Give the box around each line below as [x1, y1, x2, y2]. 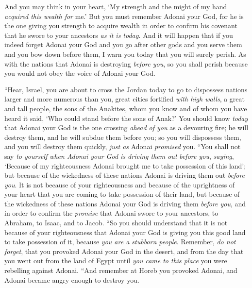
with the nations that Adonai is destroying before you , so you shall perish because [4, 58, 248, 68]
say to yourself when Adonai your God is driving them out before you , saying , [4, 151, 234, 161]
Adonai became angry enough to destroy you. [4, 274, 139, 285]
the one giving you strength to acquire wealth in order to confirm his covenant [4, 20, 237, 31]
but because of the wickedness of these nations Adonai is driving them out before [4, 170, 245, 180]
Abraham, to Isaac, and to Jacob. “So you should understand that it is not [4, 218, 228, 228]
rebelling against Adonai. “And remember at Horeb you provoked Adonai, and [4, 265, 237, 275]
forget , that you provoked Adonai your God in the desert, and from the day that [4, 246, 244, 256]
